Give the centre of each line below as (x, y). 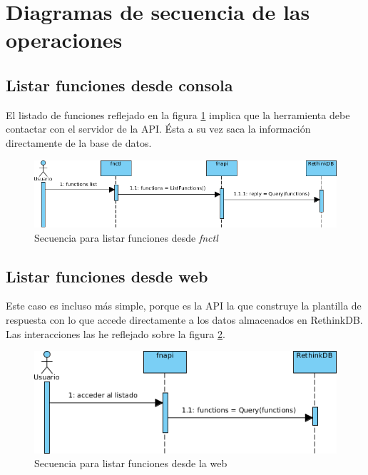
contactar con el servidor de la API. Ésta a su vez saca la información (158, 129)
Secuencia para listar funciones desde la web (131, 463)
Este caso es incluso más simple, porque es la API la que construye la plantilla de (184, 306)
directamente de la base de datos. (79, 142)
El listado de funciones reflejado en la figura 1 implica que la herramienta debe (178, 114)
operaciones (64, 40)
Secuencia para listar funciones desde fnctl (126, 237)
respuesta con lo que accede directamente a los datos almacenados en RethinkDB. (184, 319)
